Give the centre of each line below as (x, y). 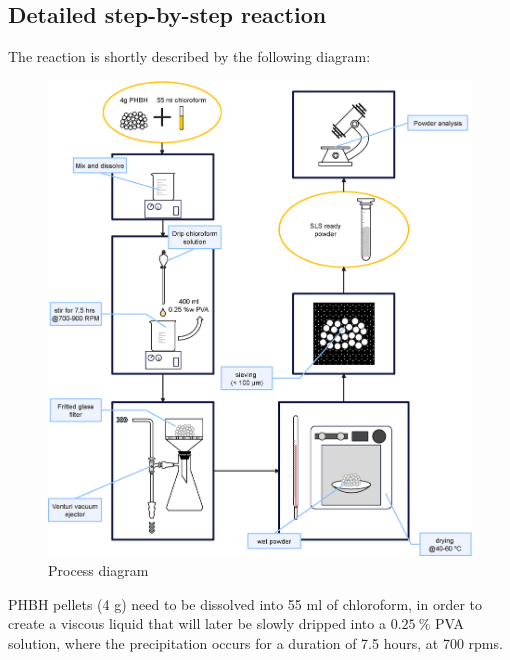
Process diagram (98, 569)
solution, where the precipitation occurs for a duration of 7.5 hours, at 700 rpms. (255, 642)
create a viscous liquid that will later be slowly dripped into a (197, 623)
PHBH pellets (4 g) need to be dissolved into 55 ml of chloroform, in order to (245, 603)
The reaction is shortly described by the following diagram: (189, 56)
